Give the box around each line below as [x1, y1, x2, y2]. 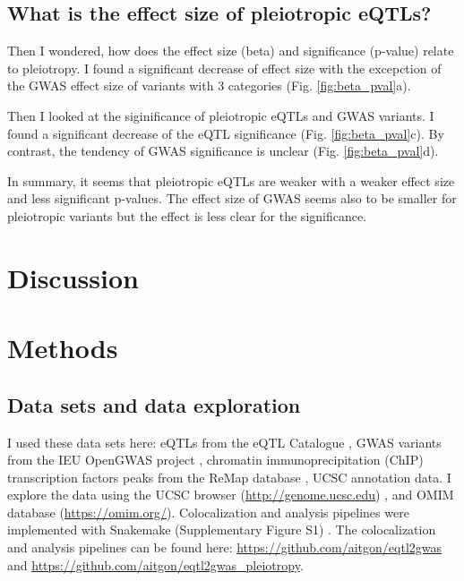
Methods [7, 329, 118, 366]
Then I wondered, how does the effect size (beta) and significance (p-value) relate [7, 41, 454, 60]
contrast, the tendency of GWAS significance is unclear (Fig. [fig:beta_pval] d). [7, 141, 439, 160]
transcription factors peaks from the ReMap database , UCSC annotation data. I [7, 467, 451, 486]
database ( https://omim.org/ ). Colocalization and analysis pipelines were [7, 502, 409, 521]
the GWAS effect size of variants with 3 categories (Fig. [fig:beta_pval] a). [7, 76, 411, 95]
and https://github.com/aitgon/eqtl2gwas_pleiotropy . [7, 555, 304, 574]
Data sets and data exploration [7, 390, 301, 418]
